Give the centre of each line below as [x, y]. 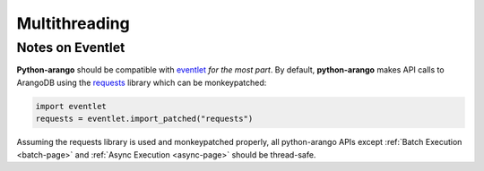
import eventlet [71, 106]
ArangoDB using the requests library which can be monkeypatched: [142, 82]
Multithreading [73, 23]
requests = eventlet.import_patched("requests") [144, 119]
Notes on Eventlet [71, 47]
